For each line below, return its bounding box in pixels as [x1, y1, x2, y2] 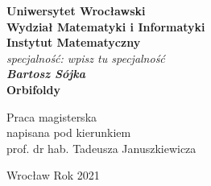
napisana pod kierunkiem [6, 124, 131, 141]
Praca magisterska [6, 108, 97, 125]
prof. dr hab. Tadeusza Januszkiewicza [6, 139, 197, 156]
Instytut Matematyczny [6, 34, 141, 51]
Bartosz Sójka [6, 65, 85, 82]
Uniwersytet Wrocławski [6, 2, 146, 19]
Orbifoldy [6, 81, 61, 97]
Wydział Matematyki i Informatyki [6, 18, 205, 35]
